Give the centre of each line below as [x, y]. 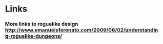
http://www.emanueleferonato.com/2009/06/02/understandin [82, 30]
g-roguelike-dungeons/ [34, 36]
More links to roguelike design [41, 24]
